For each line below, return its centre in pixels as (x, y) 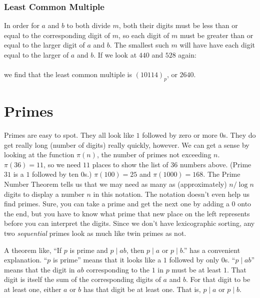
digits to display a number (44, 194)
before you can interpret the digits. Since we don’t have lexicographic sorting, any (129, 223)
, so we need (62, 164)
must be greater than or (216, 35)
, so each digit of (144, 35)
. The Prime (222, 174)
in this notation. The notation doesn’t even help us (171, 194)
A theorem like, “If (33, 250)
